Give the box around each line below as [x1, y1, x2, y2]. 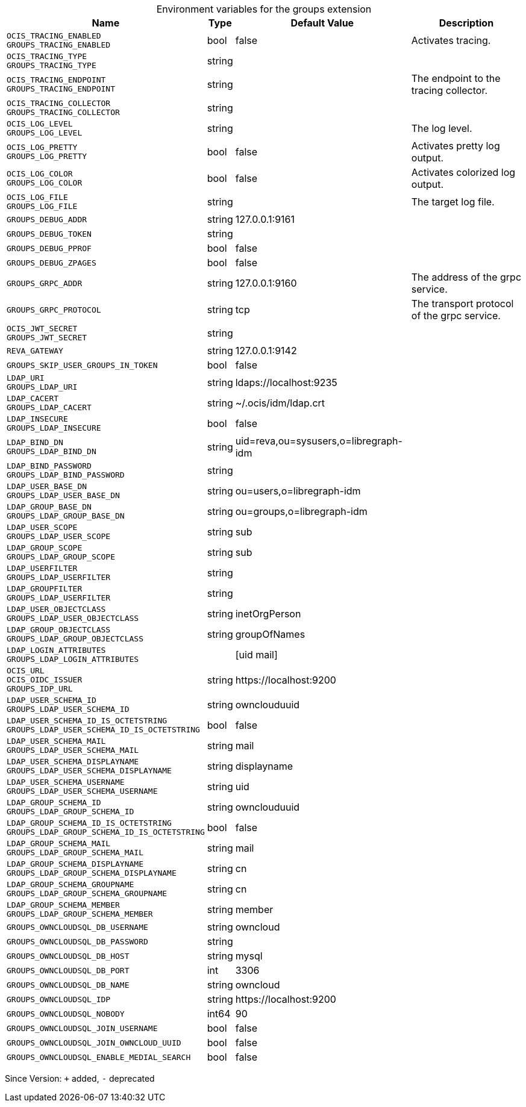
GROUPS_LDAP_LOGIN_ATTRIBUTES [7, 655, 139, 664]
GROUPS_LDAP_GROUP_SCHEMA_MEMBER [7, 909, 153, 918]
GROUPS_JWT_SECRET [7, 333, 87, 342]
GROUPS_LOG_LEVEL [7, 128, 83, 137]
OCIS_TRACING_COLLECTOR [7, 99, 111, 108]
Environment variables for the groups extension [156, 3, 372, 15]
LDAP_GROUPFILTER [7, 584, 83, 593]
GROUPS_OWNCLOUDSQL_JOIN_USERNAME [7, 1023, 158, 1033]
